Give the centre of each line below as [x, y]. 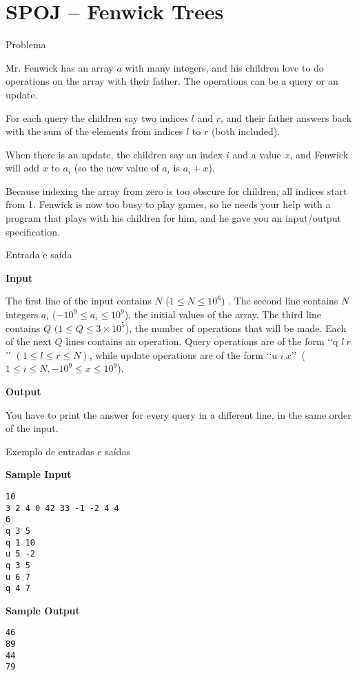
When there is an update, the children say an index [114, 154]
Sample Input [39, 474]
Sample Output [43, 610]
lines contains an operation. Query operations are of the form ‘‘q [202, 341]
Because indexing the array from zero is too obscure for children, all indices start [176, 190]
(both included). [246, 131]
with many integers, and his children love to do [224, 67]
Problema [26, 44]
